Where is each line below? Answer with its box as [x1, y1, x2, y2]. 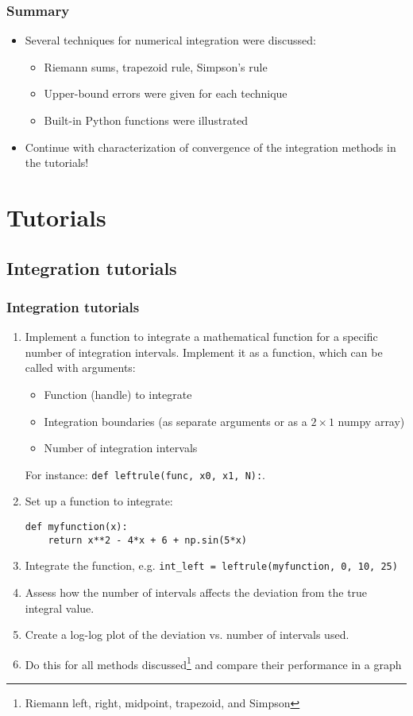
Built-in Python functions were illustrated [44, 112, 249, 128]
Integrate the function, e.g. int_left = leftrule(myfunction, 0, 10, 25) [25, 557, 398, 574]
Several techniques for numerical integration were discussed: [25, 32, 316, 48]
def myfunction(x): [25, 521, 128, 532]
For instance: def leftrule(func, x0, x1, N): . [25, 466, 266, 482]
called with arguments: [25, 359, 136, 376]
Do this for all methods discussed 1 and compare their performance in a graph [25, 653, 402, 672]
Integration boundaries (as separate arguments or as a [44, 412, 307, 429]
